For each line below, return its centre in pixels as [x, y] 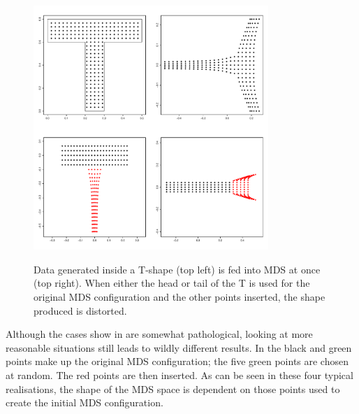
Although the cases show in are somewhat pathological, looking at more [159, 334]
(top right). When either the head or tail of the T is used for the [172, 283]
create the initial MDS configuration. [85, 402]
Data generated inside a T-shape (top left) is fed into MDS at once [177, 269]
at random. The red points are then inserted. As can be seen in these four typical [179, 375]
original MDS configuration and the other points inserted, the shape [179, 297]
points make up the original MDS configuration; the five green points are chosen [177, 361]
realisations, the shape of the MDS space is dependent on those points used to [173, 388]
